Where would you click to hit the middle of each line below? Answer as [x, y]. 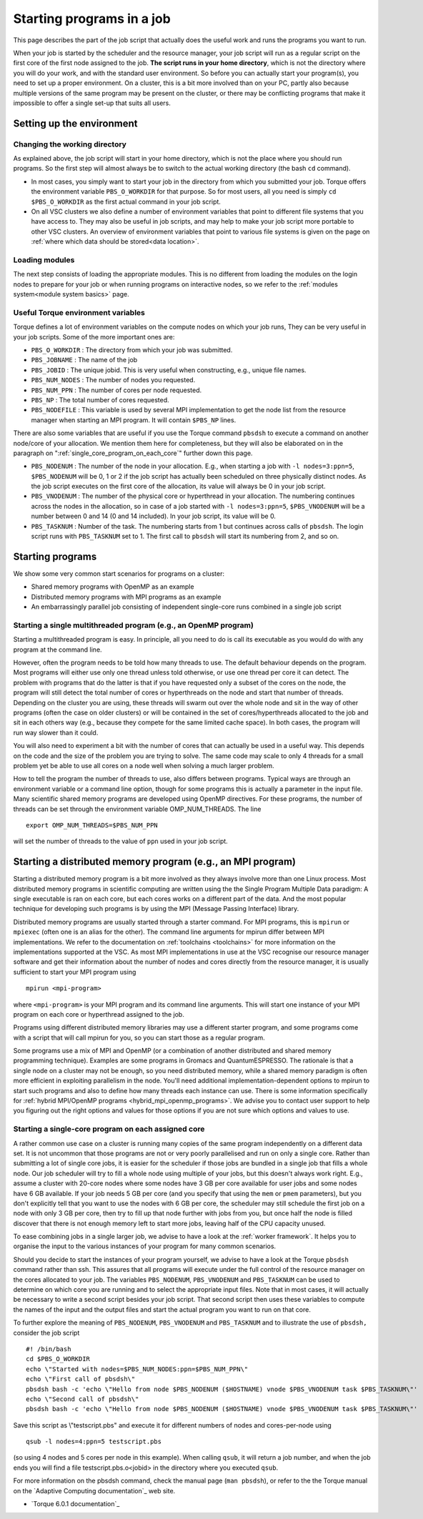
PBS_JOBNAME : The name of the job [84, 360]
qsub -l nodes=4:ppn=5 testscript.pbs [94, 1442]
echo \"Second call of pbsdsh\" [83, 1399]
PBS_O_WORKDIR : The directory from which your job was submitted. [132, 350]
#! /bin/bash [49, 1349]
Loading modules [44, 259]
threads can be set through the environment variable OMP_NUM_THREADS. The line [137, 809]
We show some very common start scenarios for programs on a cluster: [119, 573]
